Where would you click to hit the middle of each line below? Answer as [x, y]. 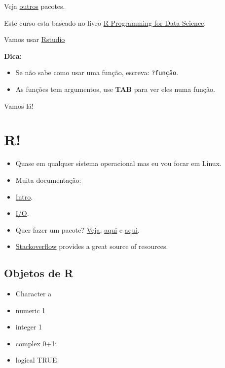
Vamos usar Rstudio [35, 39]
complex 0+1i [36, 343]
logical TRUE [36, 360]
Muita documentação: [48, 180]
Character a [34, 294]
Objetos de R [39, 273]
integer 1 [29, 327]
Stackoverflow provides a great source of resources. [92, 246]
